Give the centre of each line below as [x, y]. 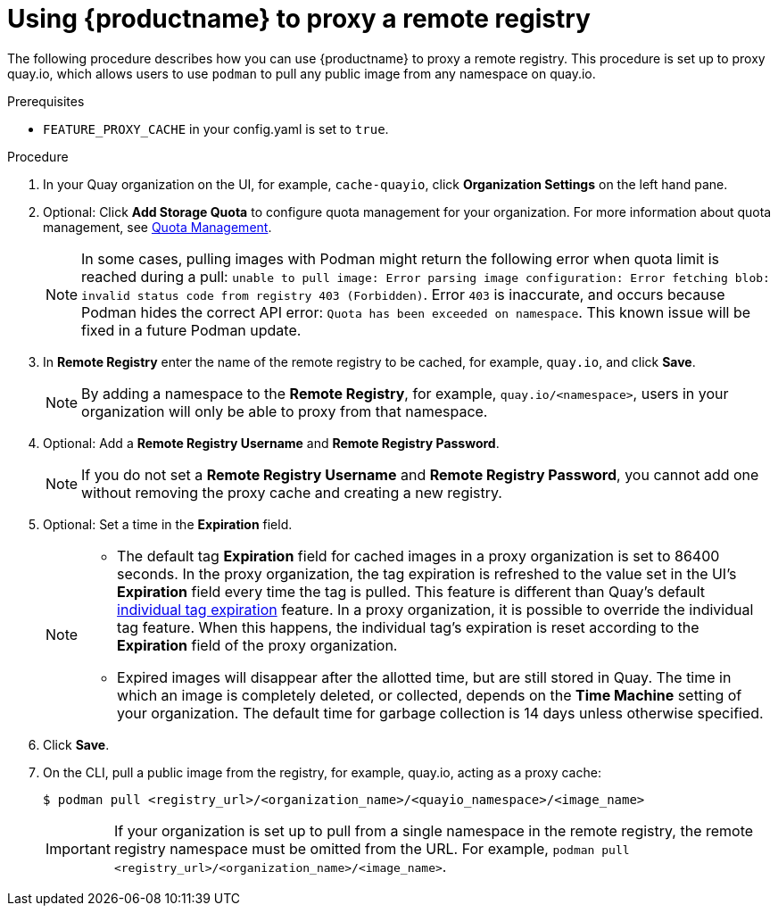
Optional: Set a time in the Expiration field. [168, 524]
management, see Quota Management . [157, 227]
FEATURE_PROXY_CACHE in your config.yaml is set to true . [216, 129]
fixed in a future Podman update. [191, 330]
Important [78, 848]
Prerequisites [46, 101]
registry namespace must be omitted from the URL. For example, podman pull [372, 848]
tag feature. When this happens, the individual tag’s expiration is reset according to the [408, 627]
